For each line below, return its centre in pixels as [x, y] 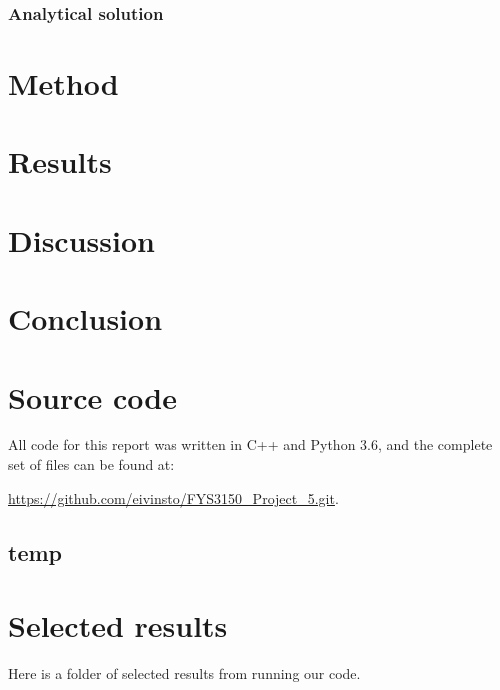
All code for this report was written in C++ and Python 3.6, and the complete [250, 444]
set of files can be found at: [91, 464]
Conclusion [85, 318]
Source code [92, 396]
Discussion [81, 239]
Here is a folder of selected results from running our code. [184, 673]
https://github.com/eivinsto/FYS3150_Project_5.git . [173, 497]
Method [63, 83]
